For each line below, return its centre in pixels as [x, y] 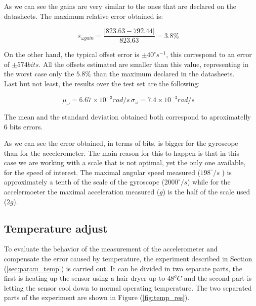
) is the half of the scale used [206, 192]
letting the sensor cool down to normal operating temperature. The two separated [128, 287]
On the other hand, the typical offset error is [72, 54]
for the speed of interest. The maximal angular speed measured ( [102, 172]
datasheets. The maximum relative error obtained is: [84, 16]
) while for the [209, 182]
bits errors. [26, 126]
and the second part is [218, 278]
